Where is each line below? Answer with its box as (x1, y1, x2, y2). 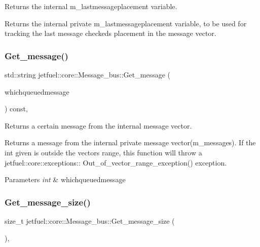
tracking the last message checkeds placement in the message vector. (5, 28, 216, 38)
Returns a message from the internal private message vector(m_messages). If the (5, 137, 256, 148)
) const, (5, 103, 28, 114)
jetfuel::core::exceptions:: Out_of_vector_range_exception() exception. (5, 157, 227, 168)
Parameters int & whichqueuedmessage (5, 174, 126, 185)
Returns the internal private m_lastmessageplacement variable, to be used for (5, 18, 247, 28)
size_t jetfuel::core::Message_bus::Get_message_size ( (5, 215, 175, 226)
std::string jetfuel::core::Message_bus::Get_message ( (5, 69, 170, 79)
